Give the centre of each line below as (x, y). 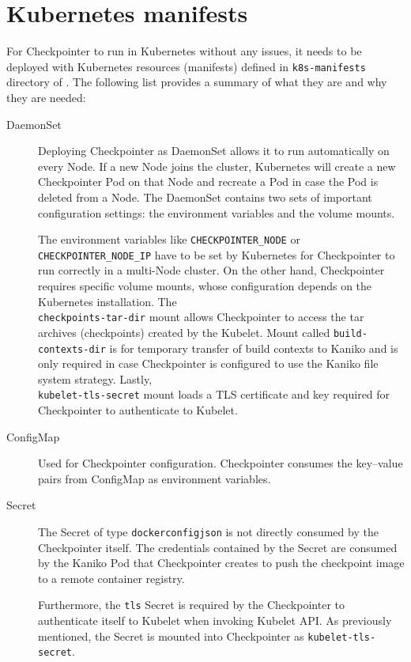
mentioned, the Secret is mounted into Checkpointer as (171, 636)
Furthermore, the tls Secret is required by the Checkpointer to (191, 605)
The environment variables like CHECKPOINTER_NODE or (169, 239)
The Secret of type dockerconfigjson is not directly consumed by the (208, 531)
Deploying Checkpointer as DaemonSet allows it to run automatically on (214, 151)
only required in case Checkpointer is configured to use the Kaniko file (208, 363)
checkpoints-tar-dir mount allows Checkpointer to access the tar (201, 317)
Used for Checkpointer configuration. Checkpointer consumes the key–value (221, 463)
